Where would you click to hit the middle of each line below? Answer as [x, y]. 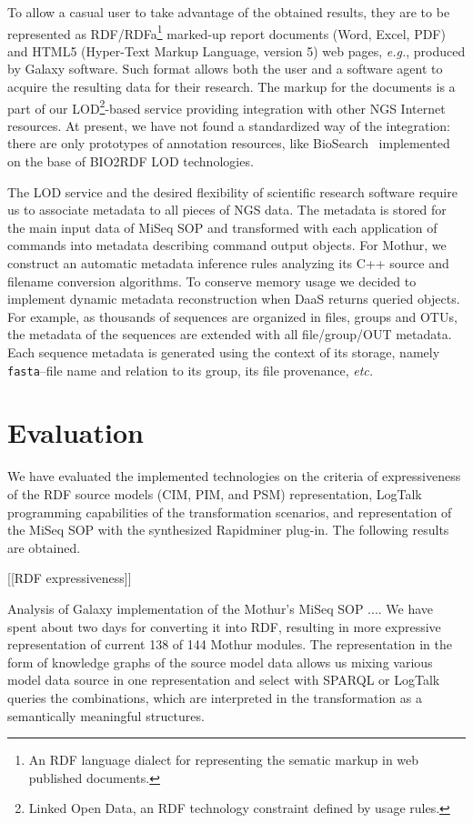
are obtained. [44, 547]
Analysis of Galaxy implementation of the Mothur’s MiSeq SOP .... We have [221, 608]
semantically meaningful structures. [106, 715]
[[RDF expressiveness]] [70, 578]
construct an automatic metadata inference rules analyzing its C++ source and [228, 263]
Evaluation [75, 432]
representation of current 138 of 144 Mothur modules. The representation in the [230, 644]
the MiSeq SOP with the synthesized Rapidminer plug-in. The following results [228, 530]
